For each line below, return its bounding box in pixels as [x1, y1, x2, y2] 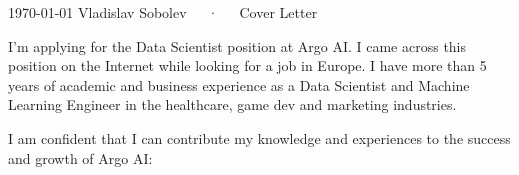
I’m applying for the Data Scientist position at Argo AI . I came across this [8, 35, 467, 56]
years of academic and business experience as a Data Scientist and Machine [8, 74, 470, 95]
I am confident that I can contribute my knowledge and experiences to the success [8, 127, 511, 148]
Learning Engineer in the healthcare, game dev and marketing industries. [8, 94, 457, 115]
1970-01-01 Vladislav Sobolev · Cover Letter [8, 2, 318, 22]
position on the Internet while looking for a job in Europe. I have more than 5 [8, 55, 487, 76]
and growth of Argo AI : [8, 147, 153, 168]
